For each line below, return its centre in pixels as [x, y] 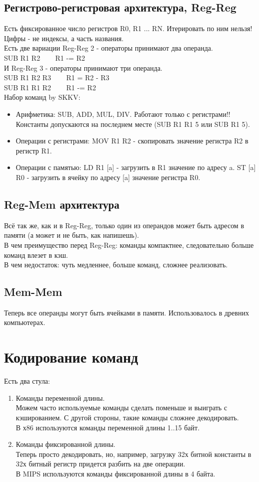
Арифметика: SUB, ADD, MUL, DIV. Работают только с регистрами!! [123, 114]
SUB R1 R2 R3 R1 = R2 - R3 [57, 77]
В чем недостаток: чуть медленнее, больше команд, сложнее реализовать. [116, 265]
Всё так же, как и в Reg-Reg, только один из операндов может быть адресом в [124, 225]
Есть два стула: [27, 381]
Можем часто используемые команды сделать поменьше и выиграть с [121, 408]
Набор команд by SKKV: [42, 97]
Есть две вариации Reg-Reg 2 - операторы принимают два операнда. [108, 48]
